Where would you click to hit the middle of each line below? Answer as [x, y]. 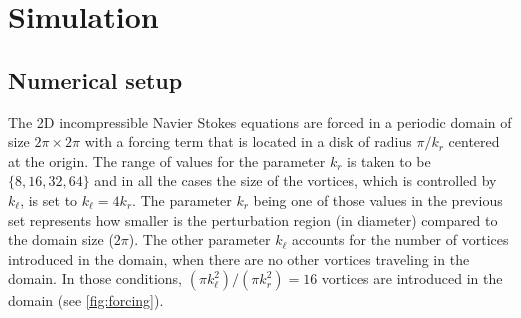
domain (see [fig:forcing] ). [86, 300]
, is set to [49, 199]
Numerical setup [95, 79]
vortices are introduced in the [412, 278]
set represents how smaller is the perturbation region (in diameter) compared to [253, 219]
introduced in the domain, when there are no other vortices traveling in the [239, 258]
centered [474, 141]
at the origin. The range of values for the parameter [167, 160]
